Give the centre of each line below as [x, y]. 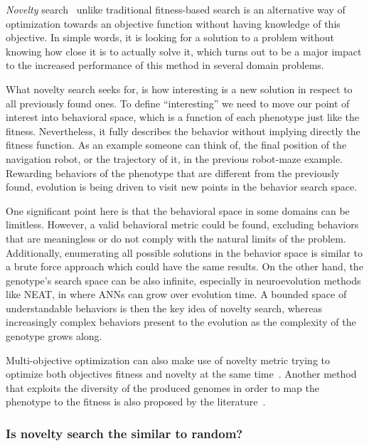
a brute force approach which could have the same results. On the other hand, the [184, 266]
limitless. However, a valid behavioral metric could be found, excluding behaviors [182, 224]
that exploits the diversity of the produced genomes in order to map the [162, 387]
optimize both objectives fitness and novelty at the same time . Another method [181, 374]
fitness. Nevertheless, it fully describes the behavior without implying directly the [183, 131]
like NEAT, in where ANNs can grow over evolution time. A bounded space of [176, 294]
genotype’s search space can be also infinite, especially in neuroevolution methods [183, 280]
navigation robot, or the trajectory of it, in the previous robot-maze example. [175, 158]
